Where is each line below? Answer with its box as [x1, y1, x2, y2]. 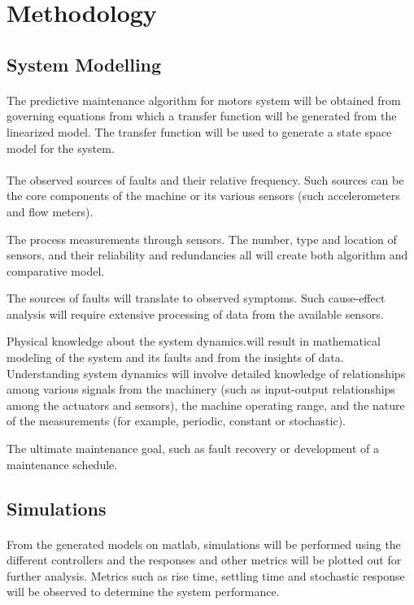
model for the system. [7, 139, 115, 156]
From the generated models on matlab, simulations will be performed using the [7, 535, 401, 552]
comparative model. [7, 262, 105, 279]
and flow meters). [7, 202, 94, 220]
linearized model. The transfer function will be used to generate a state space [7, 123, 392, 140]
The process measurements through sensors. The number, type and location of [7, 230, 397, 247]
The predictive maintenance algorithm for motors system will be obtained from [7, 91, 401, 108]
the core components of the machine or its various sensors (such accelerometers [7, 187, 400, 204]
